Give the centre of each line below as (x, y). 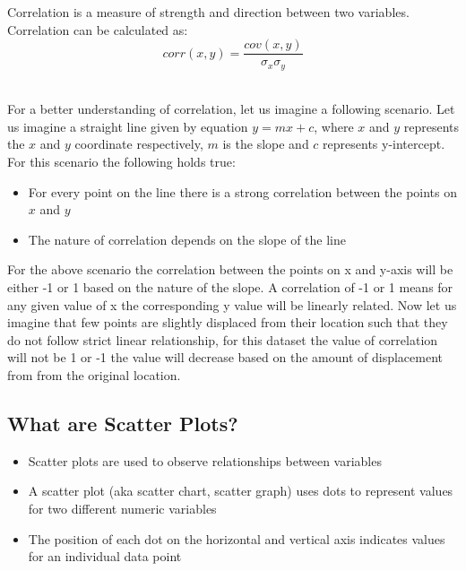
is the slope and (266, 144)
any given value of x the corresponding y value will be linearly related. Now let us (232, 304)
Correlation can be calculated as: (98, 29)
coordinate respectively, (139, 144)
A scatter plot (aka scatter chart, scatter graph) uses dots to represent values (241, 491)
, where (334, 126)
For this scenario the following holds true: (121, 162)
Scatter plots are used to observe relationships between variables (205, 460)
